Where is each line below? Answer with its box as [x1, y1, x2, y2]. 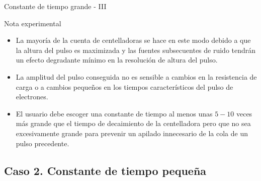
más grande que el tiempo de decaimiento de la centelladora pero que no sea [16, 118, 251, 129]
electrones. [16, 91, 48, 102]
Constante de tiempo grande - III [4, 1, 107, 11]
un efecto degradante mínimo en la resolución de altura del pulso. [16, 54, 218, 65]
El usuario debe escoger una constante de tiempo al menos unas [16, 108, 213, 118]
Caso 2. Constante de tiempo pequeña [4, 162, 207, 178]
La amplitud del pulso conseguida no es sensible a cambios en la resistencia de [16, 71, 257, 82]
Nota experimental [4, 18, 61, 28]
